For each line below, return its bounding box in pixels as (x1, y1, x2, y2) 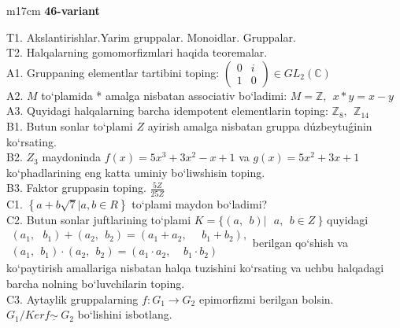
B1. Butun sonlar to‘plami (6, 117, 133, 134)
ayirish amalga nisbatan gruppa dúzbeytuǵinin (147, 117, 372, 134)
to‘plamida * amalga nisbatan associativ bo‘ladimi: (41, 87, 287, 103)
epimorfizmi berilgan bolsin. (198, 290, 334, 307)
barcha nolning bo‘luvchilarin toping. (6, 275, 185, 291)
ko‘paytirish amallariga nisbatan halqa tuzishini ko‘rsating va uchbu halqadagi (6, 260, 384, 276)
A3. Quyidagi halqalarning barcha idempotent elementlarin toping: (6, 102, 328, 119)
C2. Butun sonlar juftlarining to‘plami (6, 211, 191, 227)
